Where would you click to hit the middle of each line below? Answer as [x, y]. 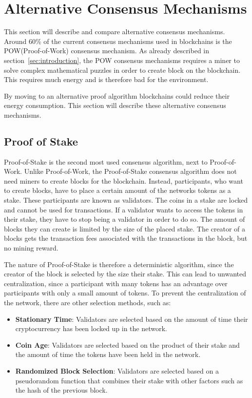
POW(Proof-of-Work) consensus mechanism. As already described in [107, 51]
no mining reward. [31, 248]
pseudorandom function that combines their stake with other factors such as [129, 380]
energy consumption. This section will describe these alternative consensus [115, 105]
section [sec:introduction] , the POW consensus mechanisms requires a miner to [122, 60]
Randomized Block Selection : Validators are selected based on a [117, 370]
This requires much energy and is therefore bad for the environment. [106, 79]
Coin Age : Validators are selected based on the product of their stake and [127, 345]
